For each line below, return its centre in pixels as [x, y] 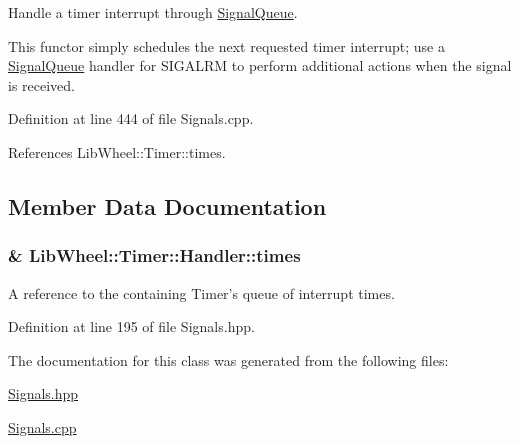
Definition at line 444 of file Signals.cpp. [131, 118]
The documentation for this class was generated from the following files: [228, 359]
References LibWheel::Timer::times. [117, 151]
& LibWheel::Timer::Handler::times [154, 255]
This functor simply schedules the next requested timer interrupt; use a [226, 45]
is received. [41, 84]
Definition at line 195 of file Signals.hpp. [131, 326]
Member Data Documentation [167, 205]
